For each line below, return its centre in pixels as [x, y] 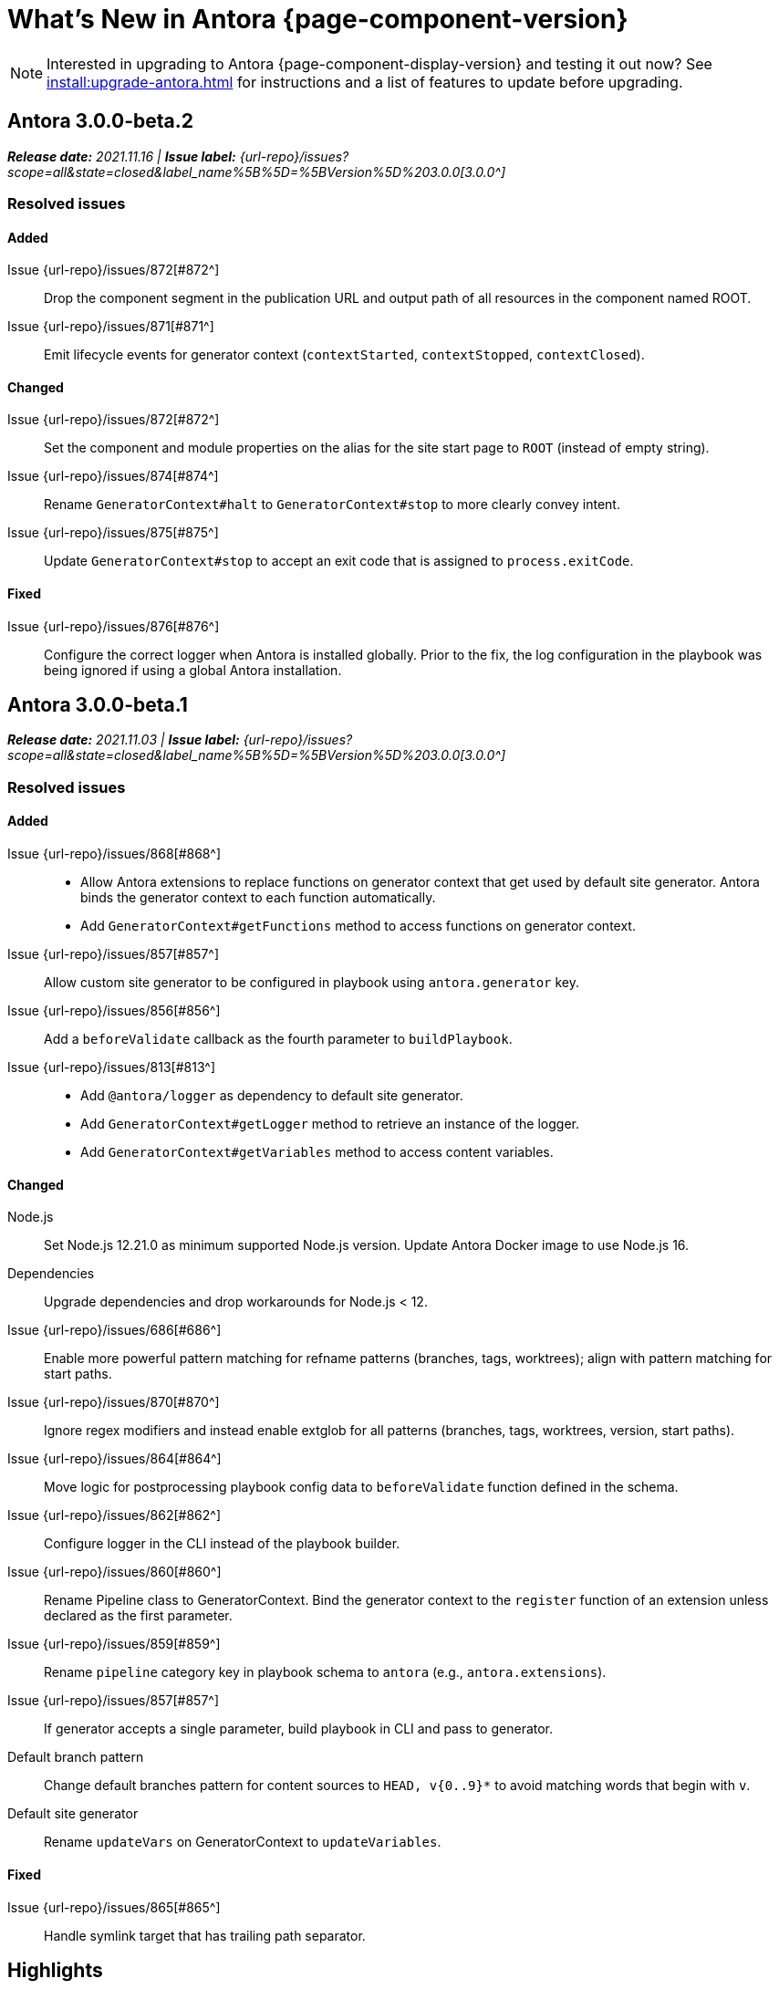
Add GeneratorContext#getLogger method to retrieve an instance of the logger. [330, 1124]
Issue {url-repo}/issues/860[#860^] [114, 1572]
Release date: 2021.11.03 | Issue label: [124, 740]
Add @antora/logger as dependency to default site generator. [272, 1096]
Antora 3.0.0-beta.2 [100, 121]
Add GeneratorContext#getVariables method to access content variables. [317, 1152]
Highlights [55, 1970]
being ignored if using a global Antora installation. [193, 670]
